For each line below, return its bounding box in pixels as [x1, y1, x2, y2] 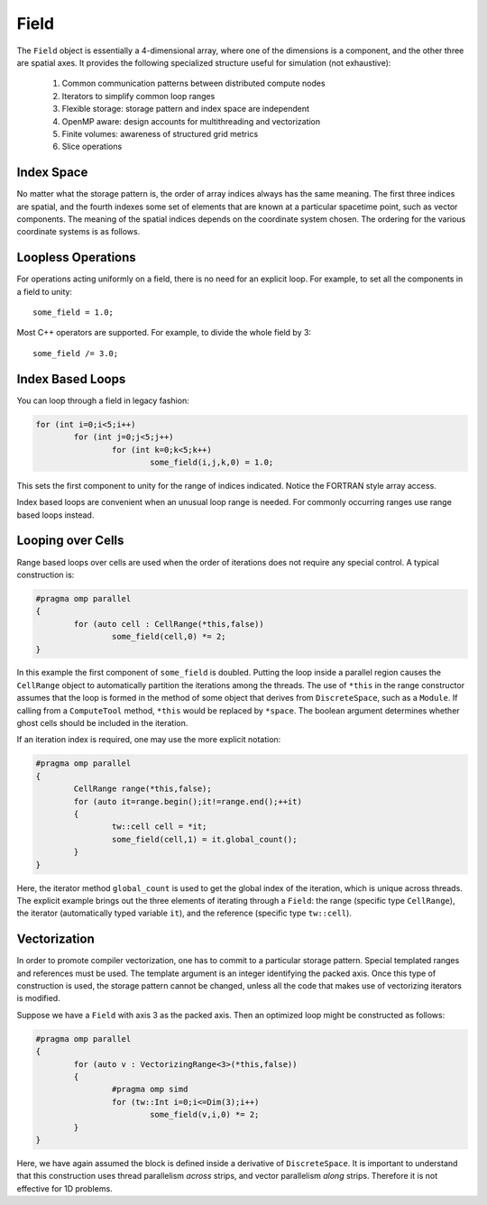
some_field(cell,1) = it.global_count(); [111, 834, 298, 844]
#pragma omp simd [111, 1084, 188, 1095]
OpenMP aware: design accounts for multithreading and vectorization [61, 115, 321, 126]
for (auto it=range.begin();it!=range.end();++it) [73, 796, 302, 806]
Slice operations [61, 141, 123, 152]
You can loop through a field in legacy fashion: [16, 395, 189, 406]
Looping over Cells [16, 533, 124, 548]
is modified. [16, 993, 60, 1004]
